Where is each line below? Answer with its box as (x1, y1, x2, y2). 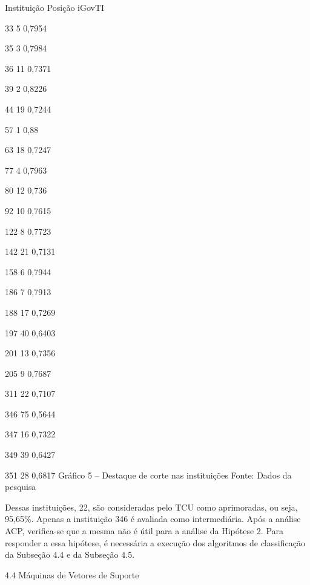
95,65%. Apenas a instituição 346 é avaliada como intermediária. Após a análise (5, 512, 301, 525)
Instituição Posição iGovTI (5, 1, 105, 13)
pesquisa (5, 480, 36, 493)
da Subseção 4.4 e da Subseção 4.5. (5, 548, 135, 561)
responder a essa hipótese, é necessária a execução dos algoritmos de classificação (5, 536, 305, 549)
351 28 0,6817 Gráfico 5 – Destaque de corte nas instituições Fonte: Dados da (5, 468, 292, 481)
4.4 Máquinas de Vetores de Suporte (5, 568, 139, 581)
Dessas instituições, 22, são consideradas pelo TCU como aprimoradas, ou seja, (5, 500, 298, 513)
